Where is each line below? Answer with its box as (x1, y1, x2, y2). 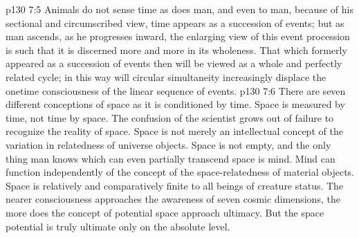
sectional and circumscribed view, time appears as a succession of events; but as (6, 15, 344, 30)
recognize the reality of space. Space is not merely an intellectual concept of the (6, 124, 343, 138)
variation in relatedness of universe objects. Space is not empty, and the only (6, 137, 331, 152)
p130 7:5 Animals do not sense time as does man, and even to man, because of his (6, 2, 353, 16)
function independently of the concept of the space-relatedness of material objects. (6, 165, 354, 179)
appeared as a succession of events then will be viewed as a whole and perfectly (6, 56, 342, 71)
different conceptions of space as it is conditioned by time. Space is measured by (6, 97, 345, 111)
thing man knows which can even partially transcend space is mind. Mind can (6, 151, 335, 165)
